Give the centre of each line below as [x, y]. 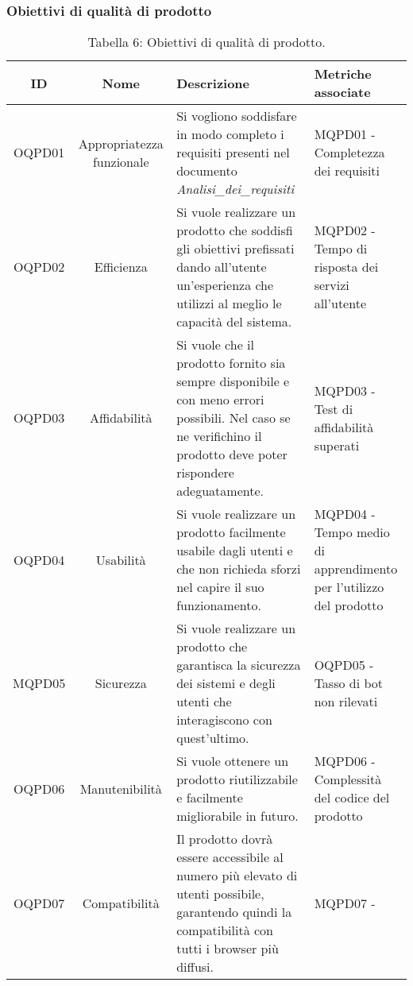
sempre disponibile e [233, 381]
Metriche [343, 74]
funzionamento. [219, 605]
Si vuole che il [215, 345]
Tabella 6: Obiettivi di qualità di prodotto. [206, 42]
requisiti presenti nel [233, 153]
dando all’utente [222, 267]
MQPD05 [39, 683]
